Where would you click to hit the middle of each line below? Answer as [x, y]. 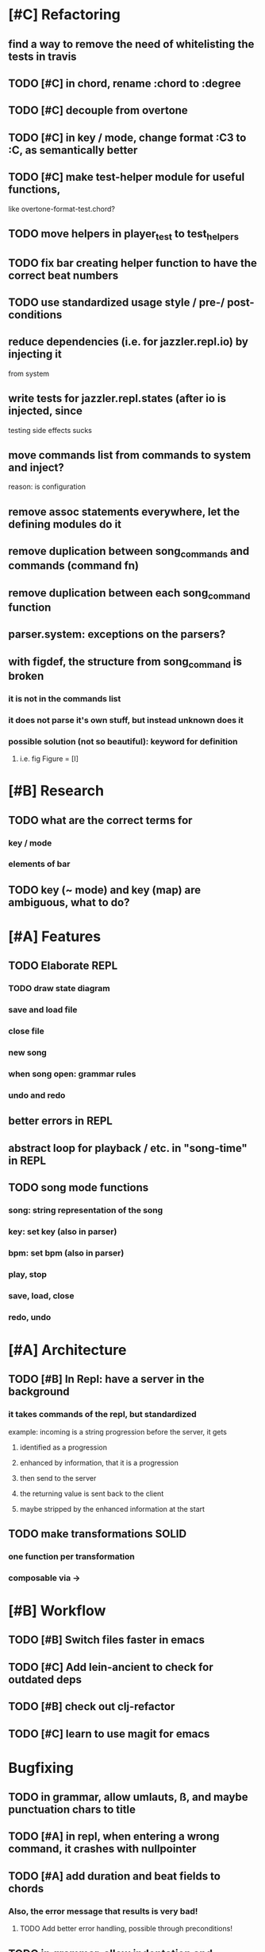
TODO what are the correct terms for [100, 820]
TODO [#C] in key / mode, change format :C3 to [127, 137]
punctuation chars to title [72, 1810]
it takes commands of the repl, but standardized [102, 1415]
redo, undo [30, 1317]
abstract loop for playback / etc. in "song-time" [128, 1148]
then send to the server [58, 1478]
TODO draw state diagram [59, 989]
